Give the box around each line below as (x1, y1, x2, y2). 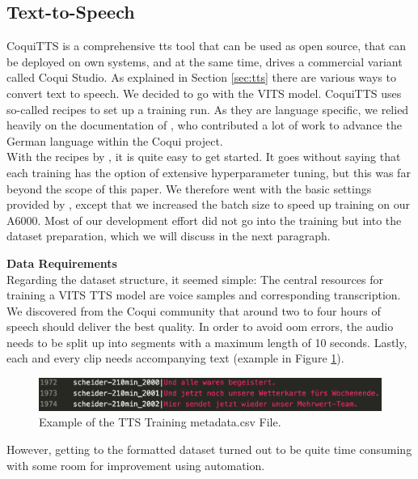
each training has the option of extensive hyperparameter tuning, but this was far (6, 163, 411, 180)
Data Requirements (6, 254, 117, 271)
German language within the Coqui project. (6, 132, 223, 149)
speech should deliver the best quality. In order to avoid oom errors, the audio (6, 318, 394, 335)
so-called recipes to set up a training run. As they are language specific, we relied (6, 100, 409, 117)
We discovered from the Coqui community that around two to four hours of (6, 302, 381, 319)
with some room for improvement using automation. (6, 456, 265, 473)
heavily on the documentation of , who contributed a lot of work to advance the (6, 117, 402, 134)
